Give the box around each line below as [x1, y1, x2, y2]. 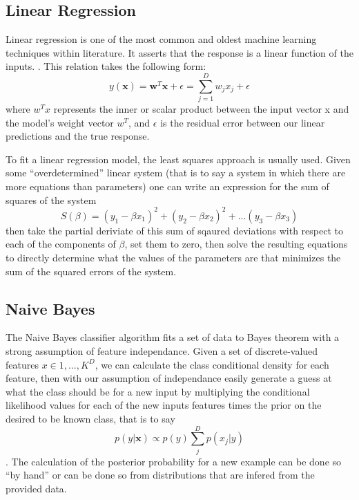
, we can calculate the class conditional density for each [95, 357, 329, 371]
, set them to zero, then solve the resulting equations [124, 237, 348, 251]
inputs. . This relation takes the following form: [6, 59, 206, 73]
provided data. [6, 481, 67, 495]
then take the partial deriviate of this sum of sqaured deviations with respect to [6, 223, 343, 237]
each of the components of [6, 237, 116, 251]
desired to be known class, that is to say [6, 411, 175, 425]
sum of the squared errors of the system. [6, 263, 177, 278]
